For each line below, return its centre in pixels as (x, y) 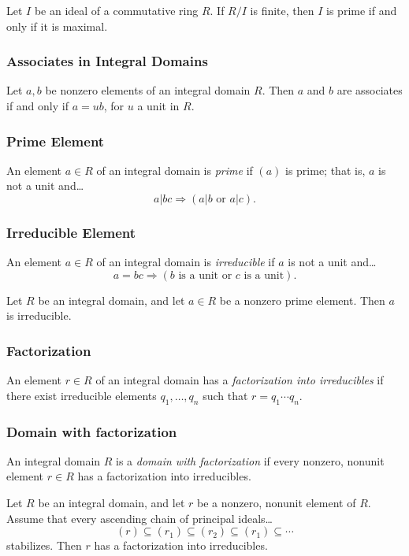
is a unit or (205, 275)
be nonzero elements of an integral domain (148, 90)
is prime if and (362, 10)
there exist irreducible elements (82, 395)
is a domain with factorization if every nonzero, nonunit (250, 460)
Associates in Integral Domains (107, 61)
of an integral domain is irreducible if (186, 262)
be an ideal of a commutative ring (116, 10)
